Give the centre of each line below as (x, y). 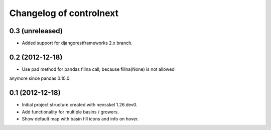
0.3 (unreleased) (36, 31)
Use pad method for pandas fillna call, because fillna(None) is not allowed (98, 69)
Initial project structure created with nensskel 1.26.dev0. (80, 105)
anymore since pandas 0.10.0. (40, 78)
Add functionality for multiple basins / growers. (70, 112)
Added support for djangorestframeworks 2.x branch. (77, 43)
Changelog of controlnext (64, 13)
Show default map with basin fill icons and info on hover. (80, 119)
